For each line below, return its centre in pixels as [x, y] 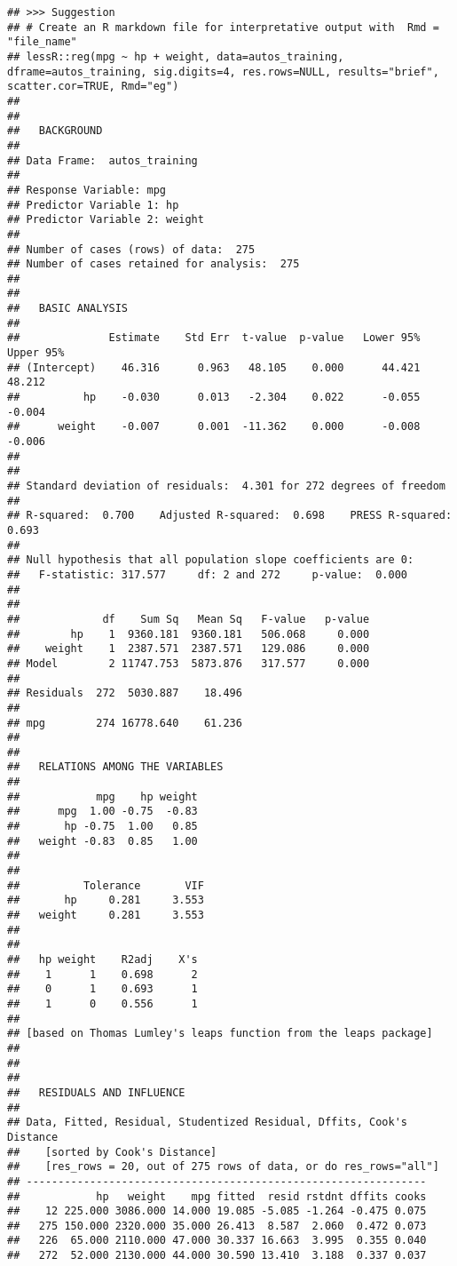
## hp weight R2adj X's [102, 959]
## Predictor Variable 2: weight [106, 220]
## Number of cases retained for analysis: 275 [154, 264]
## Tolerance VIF [106, 885]
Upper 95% [36, 353]
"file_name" [42, 42]
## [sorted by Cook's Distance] [112, 1152]
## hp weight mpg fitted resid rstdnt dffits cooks [217, 1196]
